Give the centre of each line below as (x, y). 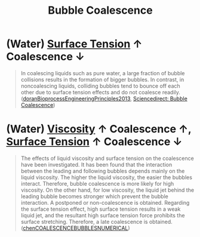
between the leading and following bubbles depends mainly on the (103, 171)
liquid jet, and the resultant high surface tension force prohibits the (103, 215)
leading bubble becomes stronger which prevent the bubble (94, 196)
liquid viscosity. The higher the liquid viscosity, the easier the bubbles (107, 177)
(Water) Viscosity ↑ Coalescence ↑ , (99, 129)
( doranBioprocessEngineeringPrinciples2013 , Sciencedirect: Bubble (104, 99)
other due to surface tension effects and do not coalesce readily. (101, 92)
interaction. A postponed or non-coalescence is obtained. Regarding (105, 202)
